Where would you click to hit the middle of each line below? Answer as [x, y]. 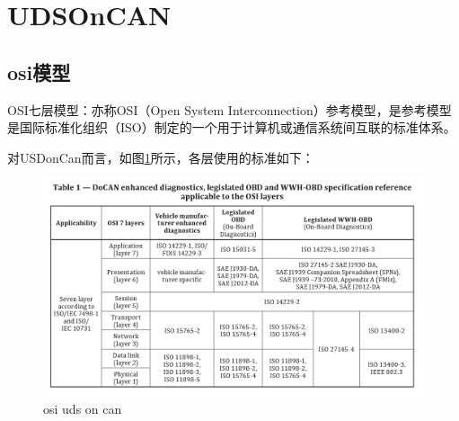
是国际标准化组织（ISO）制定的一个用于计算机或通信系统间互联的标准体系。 [232, 127]
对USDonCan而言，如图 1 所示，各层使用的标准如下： [161, 157]
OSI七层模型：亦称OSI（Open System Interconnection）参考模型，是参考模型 [229, 109]
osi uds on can [83, 408]
